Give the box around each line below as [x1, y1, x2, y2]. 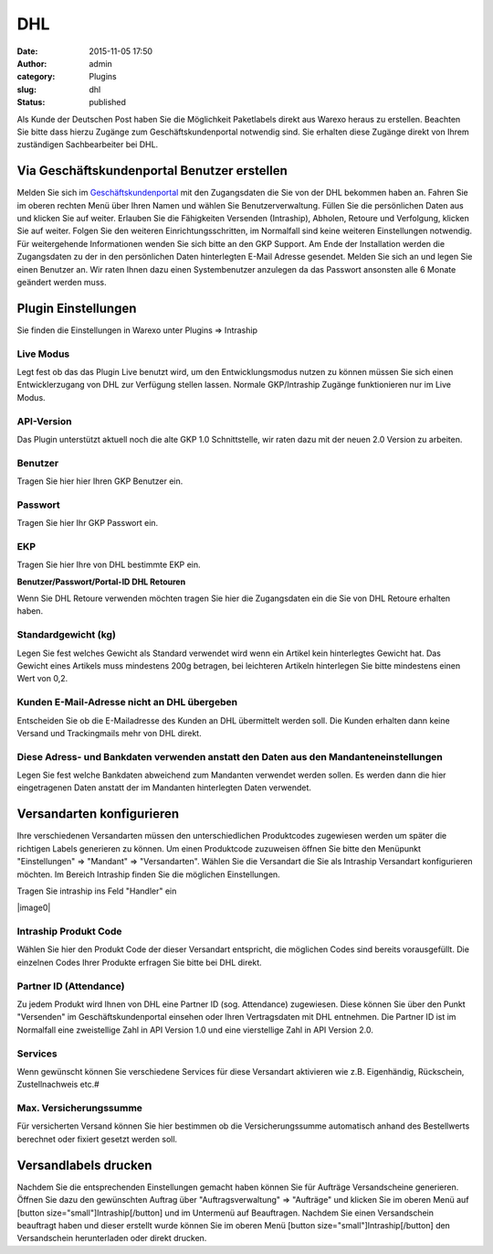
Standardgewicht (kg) [16, 628, 116, 641]
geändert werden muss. [16, 276, 107, 287]
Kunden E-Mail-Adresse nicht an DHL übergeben [16, 696, 237, 709]
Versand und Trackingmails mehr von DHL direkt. [16, 727, 202, 738]
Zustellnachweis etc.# [16, 1079, 100, 1090]
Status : [16, 97, 46, 108]
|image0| [16, 902, 51, 914]
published [89, 97, 127, 108]
